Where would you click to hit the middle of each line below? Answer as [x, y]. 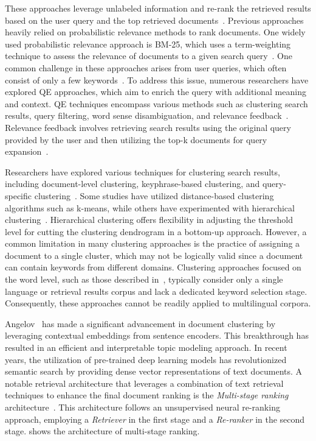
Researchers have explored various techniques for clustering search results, [143, 171]
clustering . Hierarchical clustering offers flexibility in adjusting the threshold [149, 220]
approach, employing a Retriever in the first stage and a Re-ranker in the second [155, 419]
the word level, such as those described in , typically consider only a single [144, 279]
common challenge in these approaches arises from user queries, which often [146, 67]
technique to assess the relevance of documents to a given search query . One [149, 56]
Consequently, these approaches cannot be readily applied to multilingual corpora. [158, 303]
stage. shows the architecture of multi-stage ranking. [102, 431]
